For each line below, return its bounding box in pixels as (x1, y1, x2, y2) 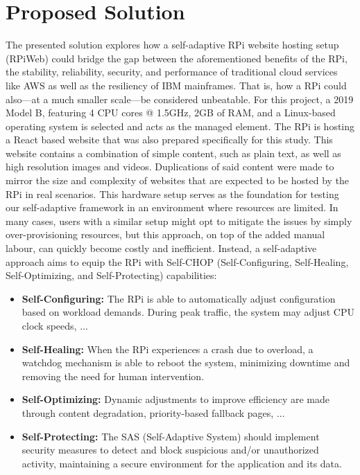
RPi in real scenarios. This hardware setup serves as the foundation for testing (6, 186, 339, 201)
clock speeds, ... (22, 319, 88, 332)
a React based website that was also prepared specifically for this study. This (6, 132, 333, 147)
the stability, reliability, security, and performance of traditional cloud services (6, 64, 338, 79)
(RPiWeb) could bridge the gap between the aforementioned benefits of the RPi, (6, 51, 348, 65)
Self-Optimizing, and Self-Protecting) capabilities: (6, 268, 217, 283)
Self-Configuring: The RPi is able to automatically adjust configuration (22, 291, 336, 305)
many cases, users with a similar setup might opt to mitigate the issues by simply (6, 213, 352, 228)
